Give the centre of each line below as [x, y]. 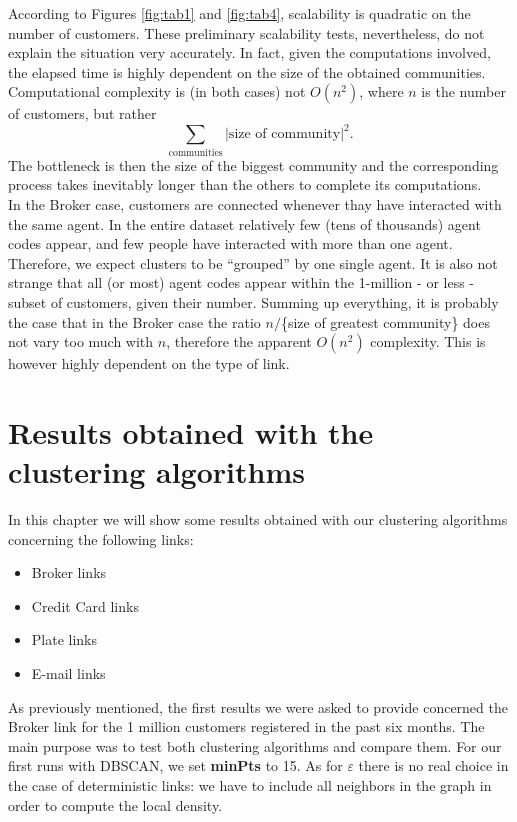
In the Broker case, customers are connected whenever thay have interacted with [255, 203]
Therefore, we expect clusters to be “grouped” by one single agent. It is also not [253, 262]
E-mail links [68, 673]
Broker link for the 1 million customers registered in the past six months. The [246, 726]
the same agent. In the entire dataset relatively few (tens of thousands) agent [244, 223]
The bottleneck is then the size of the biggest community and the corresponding [253, 164]
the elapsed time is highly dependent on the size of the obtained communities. [247, 71]
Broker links [69, 572]
